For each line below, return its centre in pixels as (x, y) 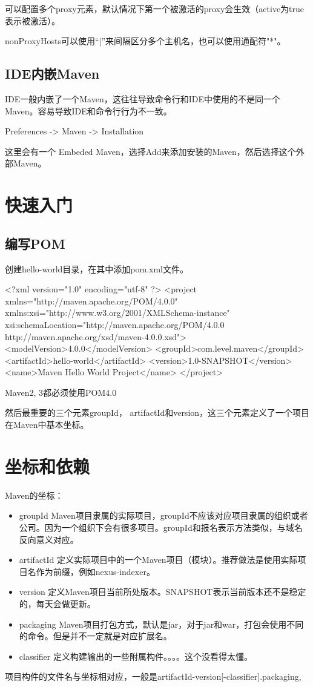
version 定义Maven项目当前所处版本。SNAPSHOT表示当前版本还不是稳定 (163, 592)
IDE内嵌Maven (52, 74)
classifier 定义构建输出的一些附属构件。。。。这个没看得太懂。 (136, 656)
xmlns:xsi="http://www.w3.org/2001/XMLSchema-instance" (117, 313)
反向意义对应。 (49, 539)
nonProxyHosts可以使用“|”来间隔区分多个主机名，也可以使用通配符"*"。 (145, 41)
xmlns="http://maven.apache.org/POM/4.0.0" (91, 301)
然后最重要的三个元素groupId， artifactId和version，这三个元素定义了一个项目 (157, 413)
